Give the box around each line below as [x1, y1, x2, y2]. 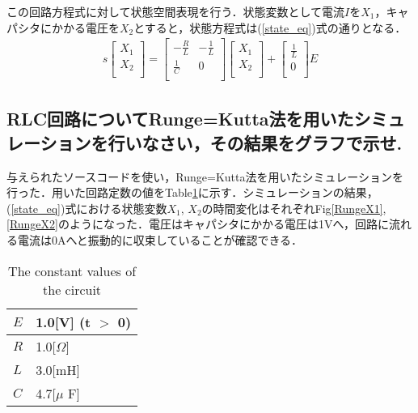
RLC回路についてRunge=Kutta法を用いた [6, 106, 354, 131]
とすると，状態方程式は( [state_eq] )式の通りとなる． [133, 19, 407, 36]
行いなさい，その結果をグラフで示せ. [108, 130, 403, 155]
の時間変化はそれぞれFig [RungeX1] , [201, 199, 386, 216]
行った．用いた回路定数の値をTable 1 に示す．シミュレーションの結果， [6, 184, 378, 201]
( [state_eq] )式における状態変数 [6, 199, 167, 216]
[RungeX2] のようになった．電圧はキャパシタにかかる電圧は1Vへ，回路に [6, 215, 390, 232]
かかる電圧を [51, 19, 120, 36]
